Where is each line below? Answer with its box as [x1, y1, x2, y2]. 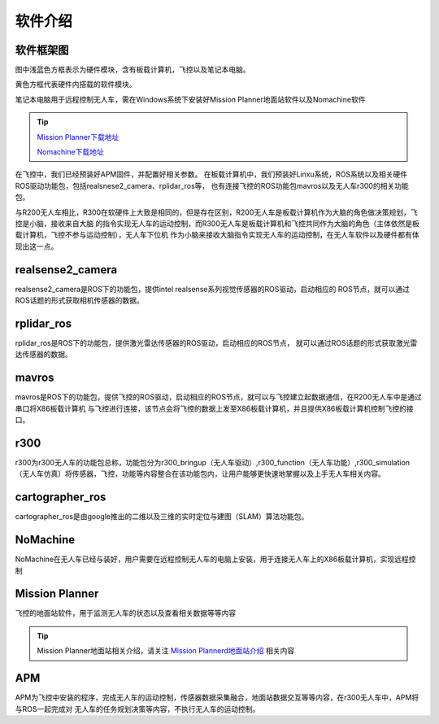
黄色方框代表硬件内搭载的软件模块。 [15, 80, 137, 89]
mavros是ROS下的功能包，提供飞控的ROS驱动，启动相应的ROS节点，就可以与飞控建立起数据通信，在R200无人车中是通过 [15, 392, 422, 402]
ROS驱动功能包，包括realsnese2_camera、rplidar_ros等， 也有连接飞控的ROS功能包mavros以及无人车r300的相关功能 [15, 181, 410, 190]
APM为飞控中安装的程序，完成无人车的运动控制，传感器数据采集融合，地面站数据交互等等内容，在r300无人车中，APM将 [15, 692, 419, 703]
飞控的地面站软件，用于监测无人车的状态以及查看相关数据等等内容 [15, 608, 236, 618]
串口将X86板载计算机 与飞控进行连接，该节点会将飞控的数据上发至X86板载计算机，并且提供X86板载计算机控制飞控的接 [15, 403, 414, 413]
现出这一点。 [15, 241, 59, 251]
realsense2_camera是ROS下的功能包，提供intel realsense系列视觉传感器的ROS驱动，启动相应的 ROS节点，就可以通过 [15, 284, 411, 294]
